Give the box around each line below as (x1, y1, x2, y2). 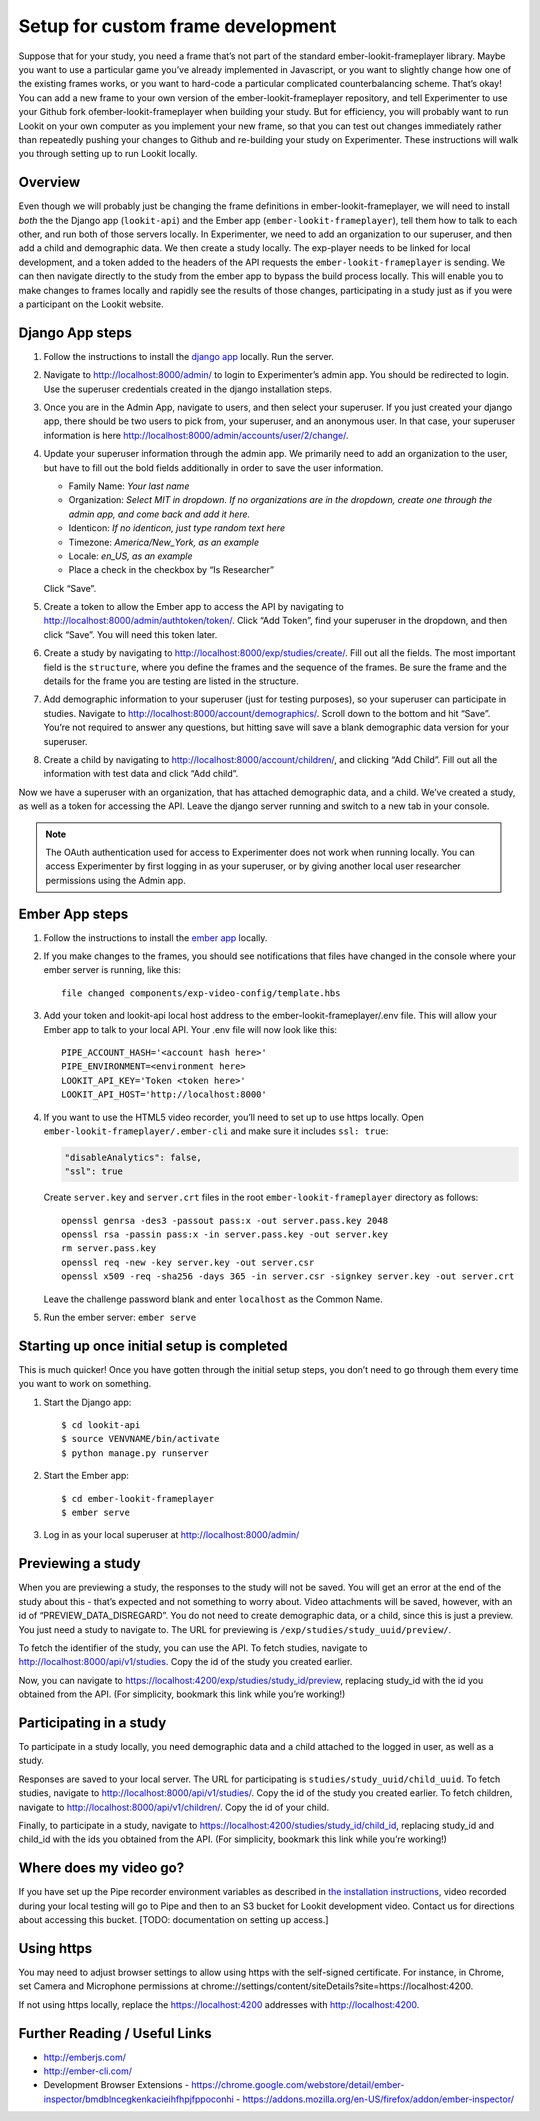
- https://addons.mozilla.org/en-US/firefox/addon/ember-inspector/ (235, 2093, 515, 2105)
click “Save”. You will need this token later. (43, 628, 218, 640)
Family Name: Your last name (68, 480, 190, 492)
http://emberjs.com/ (43, 2051, 127, 2063)
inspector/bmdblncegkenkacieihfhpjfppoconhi (43, 2093, 234, 2105)
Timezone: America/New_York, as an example (68, 536, 260, 548)
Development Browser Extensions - (43, 2079, 190, 2091)
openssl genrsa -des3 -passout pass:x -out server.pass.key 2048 (61, 1215, 389, 1226)
